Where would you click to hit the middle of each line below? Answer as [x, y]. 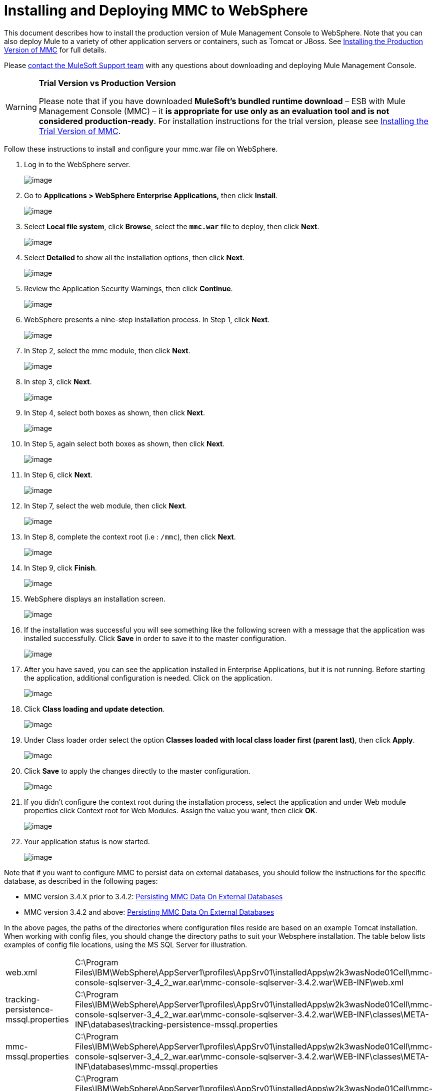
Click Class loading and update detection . [94, 709]
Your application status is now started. [87, 841]
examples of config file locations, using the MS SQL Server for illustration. [126, 944]
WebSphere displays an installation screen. [95, 599]
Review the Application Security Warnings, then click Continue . [128, 288]
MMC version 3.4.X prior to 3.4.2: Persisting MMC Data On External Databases [153, 896]
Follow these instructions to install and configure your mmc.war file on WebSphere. [141, 149]
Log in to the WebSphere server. [77, 164]
